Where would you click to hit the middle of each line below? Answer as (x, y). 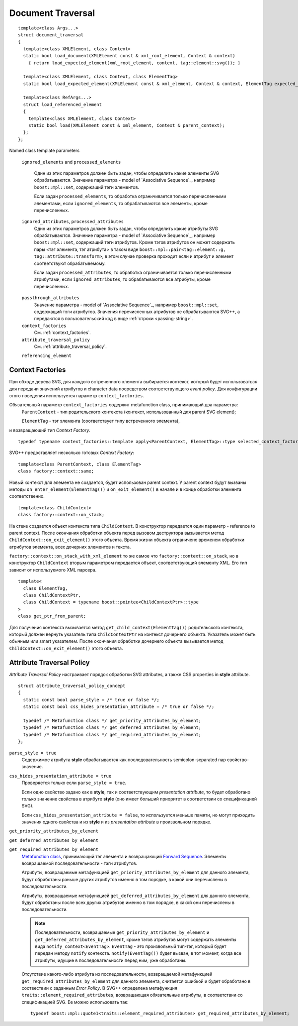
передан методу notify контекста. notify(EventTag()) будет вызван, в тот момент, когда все (138, 953)
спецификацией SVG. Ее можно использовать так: (75, 1002)
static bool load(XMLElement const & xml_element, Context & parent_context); (126, 125)
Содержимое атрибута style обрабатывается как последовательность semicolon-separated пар (124, 760)
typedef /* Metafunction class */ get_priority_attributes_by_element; (112, 721)
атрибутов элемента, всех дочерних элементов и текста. (70, 547)
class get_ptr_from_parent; (52, 616)
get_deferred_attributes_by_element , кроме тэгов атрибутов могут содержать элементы (136, 939)
